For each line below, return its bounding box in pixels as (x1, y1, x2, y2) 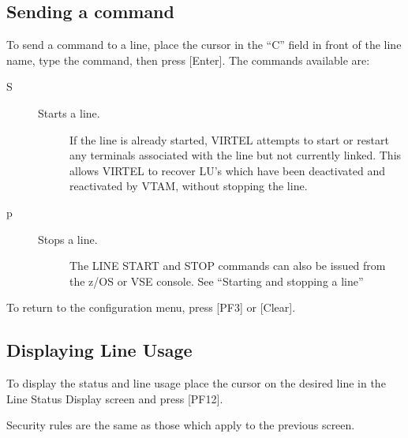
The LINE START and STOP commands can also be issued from (69, 257, 386, 274)
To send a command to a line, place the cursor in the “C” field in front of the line (6, 36, 402, 53)
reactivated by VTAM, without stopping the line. (69, 178, 308, 194)
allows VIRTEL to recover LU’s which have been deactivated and (69, 162, 385, 178)
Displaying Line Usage (6, 338, 193, 362)
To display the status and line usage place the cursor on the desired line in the (6, 375, 386, 391)
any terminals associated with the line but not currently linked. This (69, 147, 402, 163)
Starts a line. (38, 104, 100, 121)
